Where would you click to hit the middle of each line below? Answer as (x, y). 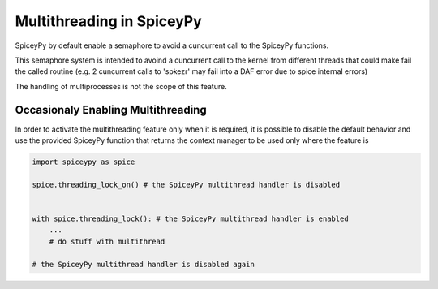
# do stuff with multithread (107, 241)
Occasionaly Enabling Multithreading (111, 110)
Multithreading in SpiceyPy (108, 21)
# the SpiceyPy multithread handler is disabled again (143, 264)
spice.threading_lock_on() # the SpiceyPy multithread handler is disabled (186, 184)
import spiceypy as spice (84, 162)
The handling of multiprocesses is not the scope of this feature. (121, 86)
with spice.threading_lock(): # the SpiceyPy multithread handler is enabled (190, 218)
